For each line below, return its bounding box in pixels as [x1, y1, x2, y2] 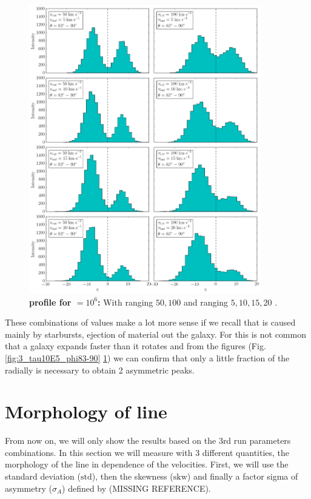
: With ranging [98, 295, 153, 308]
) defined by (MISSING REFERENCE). [62, 481, 211, 494]
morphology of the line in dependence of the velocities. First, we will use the [5, 458, 289, 471]
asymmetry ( [5, 481, 52, 494]
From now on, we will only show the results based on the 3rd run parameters [5, 434, 291, 447]
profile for [29, 295, 72, 308]
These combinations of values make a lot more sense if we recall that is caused [5, 316, 296, 329]
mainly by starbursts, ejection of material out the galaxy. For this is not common [5, 327, 306, 340]
